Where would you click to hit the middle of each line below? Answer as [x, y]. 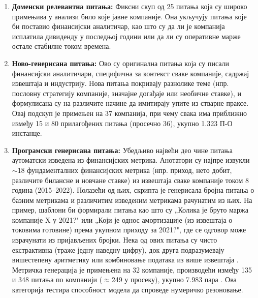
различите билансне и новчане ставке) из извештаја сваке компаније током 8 [130, 180]
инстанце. [27, 133]
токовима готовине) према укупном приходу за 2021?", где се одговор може [129, 230]
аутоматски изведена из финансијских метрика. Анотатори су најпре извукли [131, 160]
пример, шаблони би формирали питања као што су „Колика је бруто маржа [130, 210]
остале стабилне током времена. [61, 46]
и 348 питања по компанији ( [57, 279]
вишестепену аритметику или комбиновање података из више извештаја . [125, 260]
